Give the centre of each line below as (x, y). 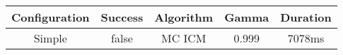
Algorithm (184, 17)
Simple (50, 38)
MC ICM (184, 38)
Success (122, 17)
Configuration (51, 17)
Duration (306, 17)
